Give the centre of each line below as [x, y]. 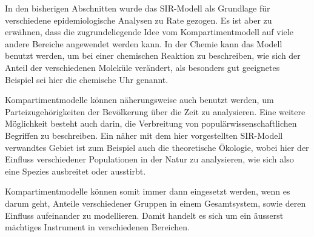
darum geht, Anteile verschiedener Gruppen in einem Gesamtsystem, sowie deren [155, 203]
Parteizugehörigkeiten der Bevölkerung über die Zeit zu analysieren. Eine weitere [155, 111]
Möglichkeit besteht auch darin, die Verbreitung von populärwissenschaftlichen [151, 123]
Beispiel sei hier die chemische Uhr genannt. [87, 79]
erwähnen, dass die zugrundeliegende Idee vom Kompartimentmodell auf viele [149, 32]
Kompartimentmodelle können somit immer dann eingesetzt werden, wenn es [148, 191]
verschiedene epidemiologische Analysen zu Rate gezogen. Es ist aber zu [139, 20]
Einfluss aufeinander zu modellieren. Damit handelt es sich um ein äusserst [144, 215]
